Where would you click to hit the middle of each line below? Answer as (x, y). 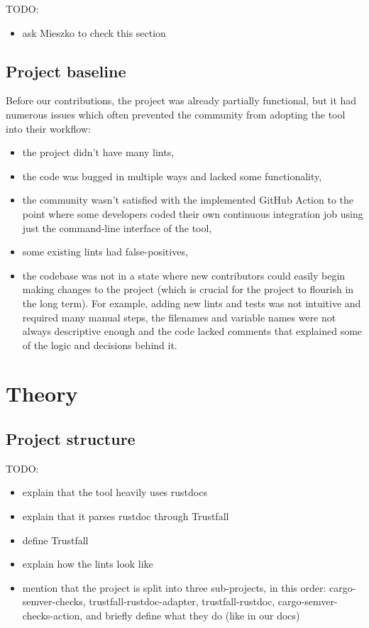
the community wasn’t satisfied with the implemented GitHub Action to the (188, 200)
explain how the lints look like (88, 564)
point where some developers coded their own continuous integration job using (193, 213)
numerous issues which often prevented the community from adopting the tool (176, 114)
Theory (42, 393)
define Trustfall (55, 540)
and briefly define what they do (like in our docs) (193, 616)
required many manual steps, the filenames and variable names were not (179, 317)
